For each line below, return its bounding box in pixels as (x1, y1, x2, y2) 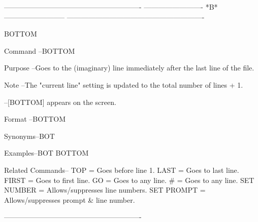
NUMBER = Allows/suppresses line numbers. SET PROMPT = (4, 184, 206, 195)
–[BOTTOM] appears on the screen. (4, 96, 116, 107)
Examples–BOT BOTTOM (4, 147, 89, 158)
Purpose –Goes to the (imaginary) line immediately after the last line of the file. (4, 62, 254, 73)
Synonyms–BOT (4, 130, 55, 141)
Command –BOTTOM (4, 45, 75, 56)
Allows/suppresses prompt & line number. (4, 194, 135, 205)
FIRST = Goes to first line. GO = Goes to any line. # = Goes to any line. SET (4, 174, 254, 185)
